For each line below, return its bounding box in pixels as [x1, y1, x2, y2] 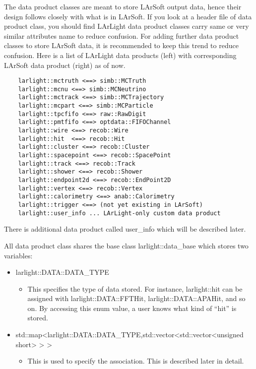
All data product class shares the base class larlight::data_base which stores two [4, 240, 249, 250]
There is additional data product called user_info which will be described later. [4, 224, 246, 234]
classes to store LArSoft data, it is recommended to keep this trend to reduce [4, 40, 239, 51]
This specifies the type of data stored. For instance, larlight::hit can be [27, 283, 243, 294]
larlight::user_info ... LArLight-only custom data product [18, 209, 221, 217]
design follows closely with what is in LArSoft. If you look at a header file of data [4, 11, 252, 21]
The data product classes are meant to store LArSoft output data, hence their [4, 1, 242, 11]
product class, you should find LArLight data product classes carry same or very [4, 21, 249, 31]
